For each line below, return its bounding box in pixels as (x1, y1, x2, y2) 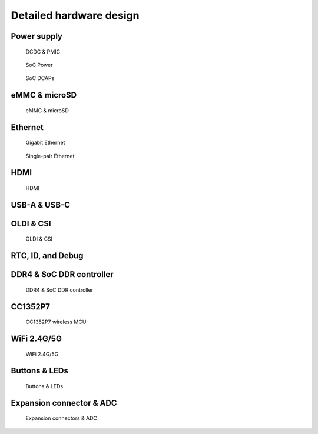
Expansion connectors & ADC (25, 415, 97, 422)
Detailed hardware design (11, 9, 140, 22)
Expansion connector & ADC (11, 398, 117, 408)
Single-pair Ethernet (25, 152, 75, 159)
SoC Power (25, 61, 53, 68)
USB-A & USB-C (11, 200, 71, 210)
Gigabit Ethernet (25, 139, 65, 146)
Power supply (11, 31, 63, 41)
